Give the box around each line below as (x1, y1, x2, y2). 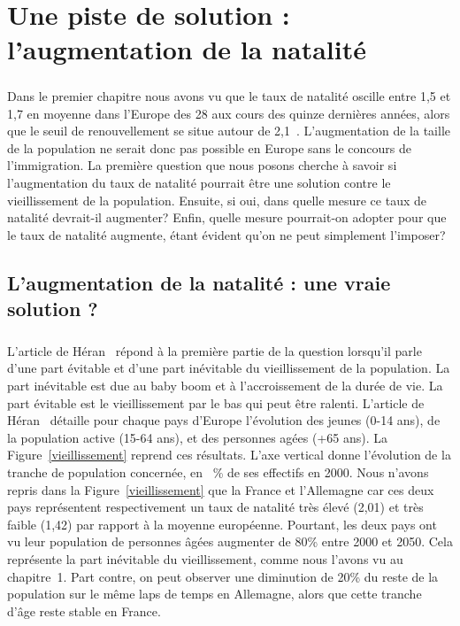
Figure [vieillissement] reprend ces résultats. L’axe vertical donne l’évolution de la (7, 445, 451, 464)
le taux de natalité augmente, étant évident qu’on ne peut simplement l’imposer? (7, 225, 446, 243)
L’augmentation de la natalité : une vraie (7, 268, 391, 296)
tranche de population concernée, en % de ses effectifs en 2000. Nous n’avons (7, 462, 429, 481)
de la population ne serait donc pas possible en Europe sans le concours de (7, 138, 412, 157)
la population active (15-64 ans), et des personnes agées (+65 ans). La (7, 428, 387, 446)
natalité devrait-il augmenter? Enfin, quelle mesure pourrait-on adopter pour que (7, 208, 447, 227)
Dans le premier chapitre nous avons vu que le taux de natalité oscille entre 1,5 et (7, 86, 451, 104)
